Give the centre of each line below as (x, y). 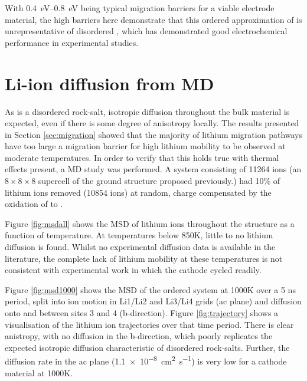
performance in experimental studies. (72, 42)
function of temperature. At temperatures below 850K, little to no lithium (139, 235)
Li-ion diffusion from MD (110, 83)
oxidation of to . (34, 204)
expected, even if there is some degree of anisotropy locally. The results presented (152, 123)
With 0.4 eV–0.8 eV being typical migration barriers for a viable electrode (140, 8)
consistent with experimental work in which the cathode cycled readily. (133, 270)
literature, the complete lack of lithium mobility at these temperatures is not (144, 258)
